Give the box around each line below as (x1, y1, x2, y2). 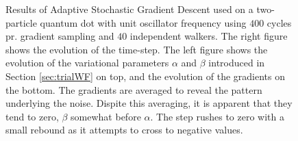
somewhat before (71, 109, 141, 123)
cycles (266, 15, 292, 29)
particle (5, 15, 37, 29)
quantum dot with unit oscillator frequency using (40, 15, 247, 29)
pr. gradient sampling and (5, 29, 114, 43)
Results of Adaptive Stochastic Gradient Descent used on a (5, 2, 253, 16)
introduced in (208, 55, 265, 70)
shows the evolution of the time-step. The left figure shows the (5, 42, 268, 56)
